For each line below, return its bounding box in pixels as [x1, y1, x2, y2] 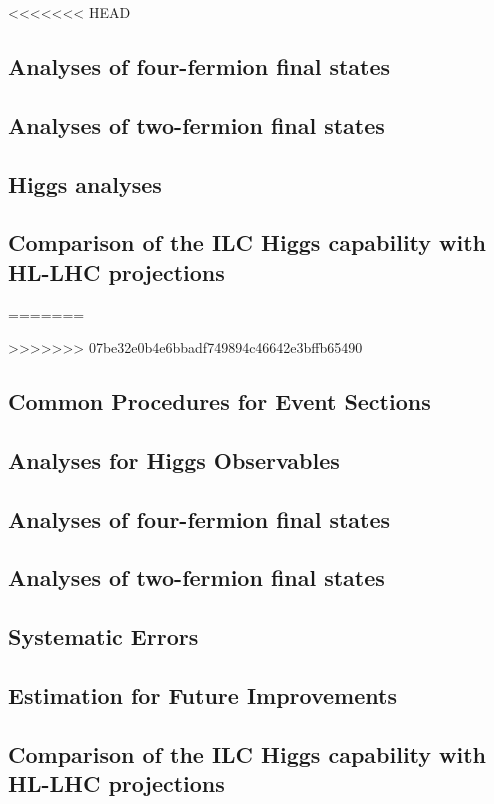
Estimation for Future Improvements [8, 680, 397, 711]
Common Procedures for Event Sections [8, 386, 431, 417]
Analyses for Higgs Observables [8, 444, 340, 475]
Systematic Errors [8, 621, 199, 652]
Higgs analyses [8, 168, 162, 199]
